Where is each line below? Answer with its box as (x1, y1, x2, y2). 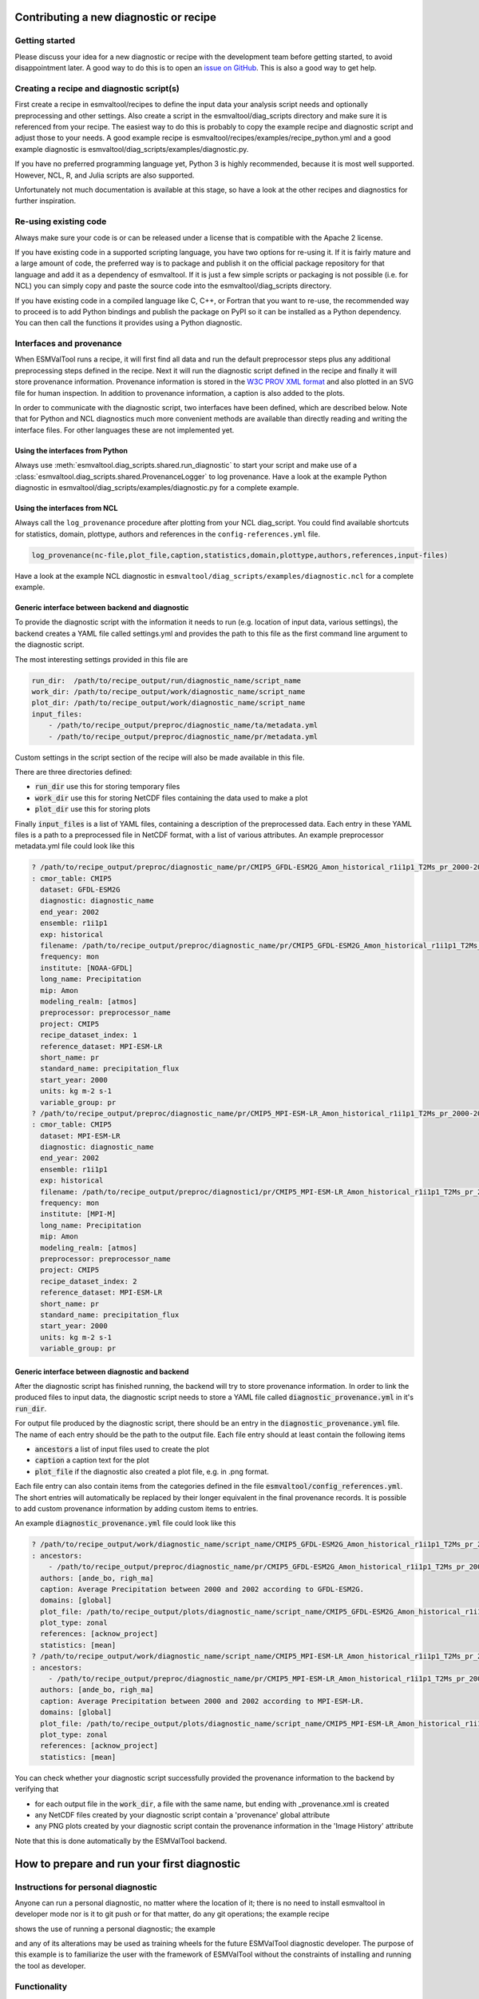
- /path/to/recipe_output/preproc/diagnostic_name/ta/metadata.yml (48, 720, 319, 730)
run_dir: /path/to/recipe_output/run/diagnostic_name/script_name (31, 676, 302, 685)
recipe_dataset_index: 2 (40, 1276, 137, 1286)
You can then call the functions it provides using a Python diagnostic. (14, 318, 243, 328)
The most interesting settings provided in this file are (14, 654, 188, 664)
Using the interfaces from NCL (14, 503, 118, 513)
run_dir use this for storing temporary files (34, 782, 180, 792)
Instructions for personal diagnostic (14, 1881, 157, 1893)
